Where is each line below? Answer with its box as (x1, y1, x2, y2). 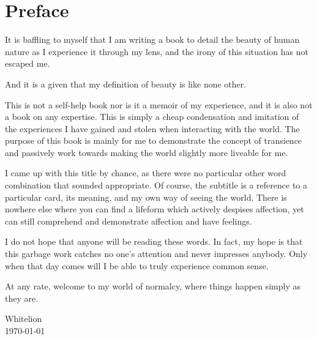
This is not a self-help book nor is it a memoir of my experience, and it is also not (5, 98, 313, 111)
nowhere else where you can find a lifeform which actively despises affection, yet (5, 203, 304, 215)
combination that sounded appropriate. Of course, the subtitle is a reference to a (5, 179, 308, 192)
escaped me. (5, 57, 50, 70)
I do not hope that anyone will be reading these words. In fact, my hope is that (5, 235, 303, 248)
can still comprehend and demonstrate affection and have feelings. (5, 214, 252, 227)
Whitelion (5, 312, 42, 325)
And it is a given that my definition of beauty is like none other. (5, 77, 247, 90)
